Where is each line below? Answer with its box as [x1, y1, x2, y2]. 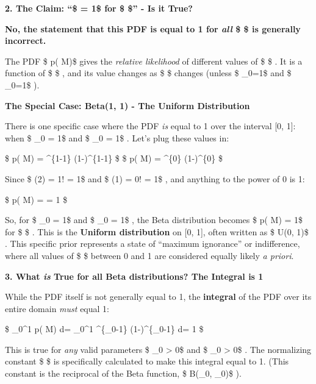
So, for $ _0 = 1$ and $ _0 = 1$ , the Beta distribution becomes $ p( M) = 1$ [5, 213, 303, 226]
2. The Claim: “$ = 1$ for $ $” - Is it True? [5, 2, 193, 14]
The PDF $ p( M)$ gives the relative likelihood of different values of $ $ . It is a [5, 54, 303, 67]
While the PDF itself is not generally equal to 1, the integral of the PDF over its [5, 290, 312, 303]
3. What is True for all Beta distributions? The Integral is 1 [5, 269, 264, 282]
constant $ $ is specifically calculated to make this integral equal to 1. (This [5, 355, 289, 368]
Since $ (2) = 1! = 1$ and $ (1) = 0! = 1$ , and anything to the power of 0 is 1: [5, 172, 305, 185]
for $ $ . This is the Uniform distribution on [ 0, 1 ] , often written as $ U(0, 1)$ [5, 225, 309, 238]
